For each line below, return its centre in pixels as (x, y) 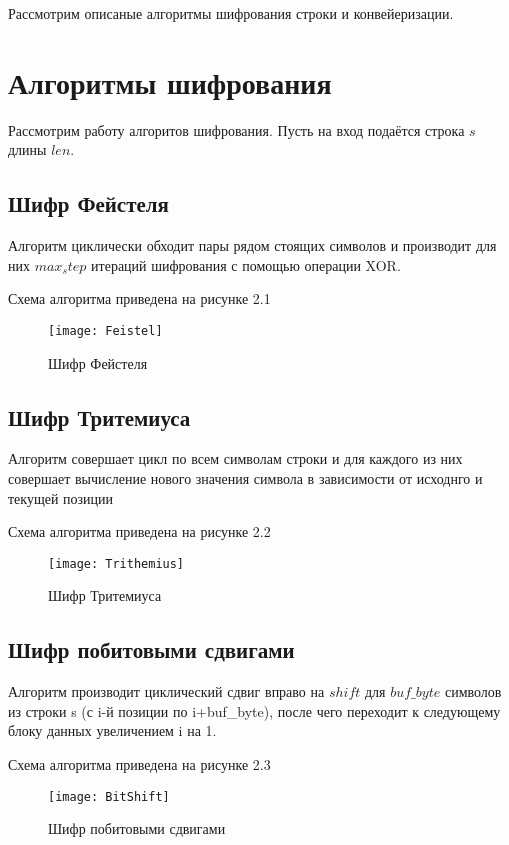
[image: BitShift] (109, 796)
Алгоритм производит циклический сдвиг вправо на (166, 691)
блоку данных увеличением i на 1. (112, 730)
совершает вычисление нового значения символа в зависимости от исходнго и (245, 477)
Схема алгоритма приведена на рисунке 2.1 (139, 298)
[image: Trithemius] (116, 563)
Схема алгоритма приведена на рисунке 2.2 (139, 531)
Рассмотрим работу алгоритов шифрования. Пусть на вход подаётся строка (236, 129)
